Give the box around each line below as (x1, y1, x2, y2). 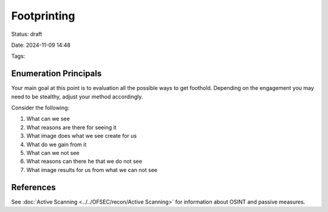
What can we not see (26, 149, 80, 156)
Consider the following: (11, 104, 70, 112)
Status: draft (11, 30, 43, 38)
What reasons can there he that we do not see (26, 158, 143, 165)
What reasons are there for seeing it (26, 123, 117, 131)
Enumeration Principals (11, 69, 102, 79)
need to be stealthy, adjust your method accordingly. (11, 93, 143, 100)
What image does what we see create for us (26, 132, 137, 140)
